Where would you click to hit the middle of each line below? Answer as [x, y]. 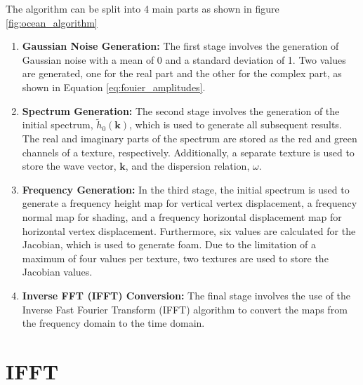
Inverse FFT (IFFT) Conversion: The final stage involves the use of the [186, 295]
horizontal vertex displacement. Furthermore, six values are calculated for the [189, 230]
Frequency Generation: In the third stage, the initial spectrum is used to [186, 189]
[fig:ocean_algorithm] [52, 22]
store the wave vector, [69, 166]
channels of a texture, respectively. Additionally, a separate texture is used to [188, 152]
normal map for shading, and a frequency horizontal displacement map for [182, 216]
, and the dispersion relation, [187, 166]
